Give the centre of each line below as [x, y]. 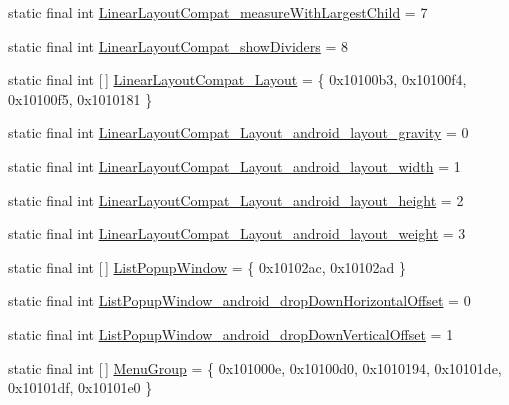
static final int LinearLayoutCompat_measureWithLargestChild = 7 [218, 12]
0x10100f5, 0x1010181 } [80, 98]
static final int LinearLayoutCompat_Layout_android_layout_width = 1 [234, 165]
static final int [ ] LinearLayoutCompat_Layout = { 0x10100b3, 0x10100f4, [237, 79]
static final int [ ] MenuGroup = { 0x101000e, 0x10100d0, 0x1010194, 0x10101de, [255, 367]
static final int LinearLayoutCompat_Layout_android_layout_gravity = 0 [238, 132]
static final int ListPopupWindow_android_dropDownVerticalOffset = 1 [231, 333]
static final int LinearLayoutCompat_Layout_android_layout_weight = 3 [237, 233]
